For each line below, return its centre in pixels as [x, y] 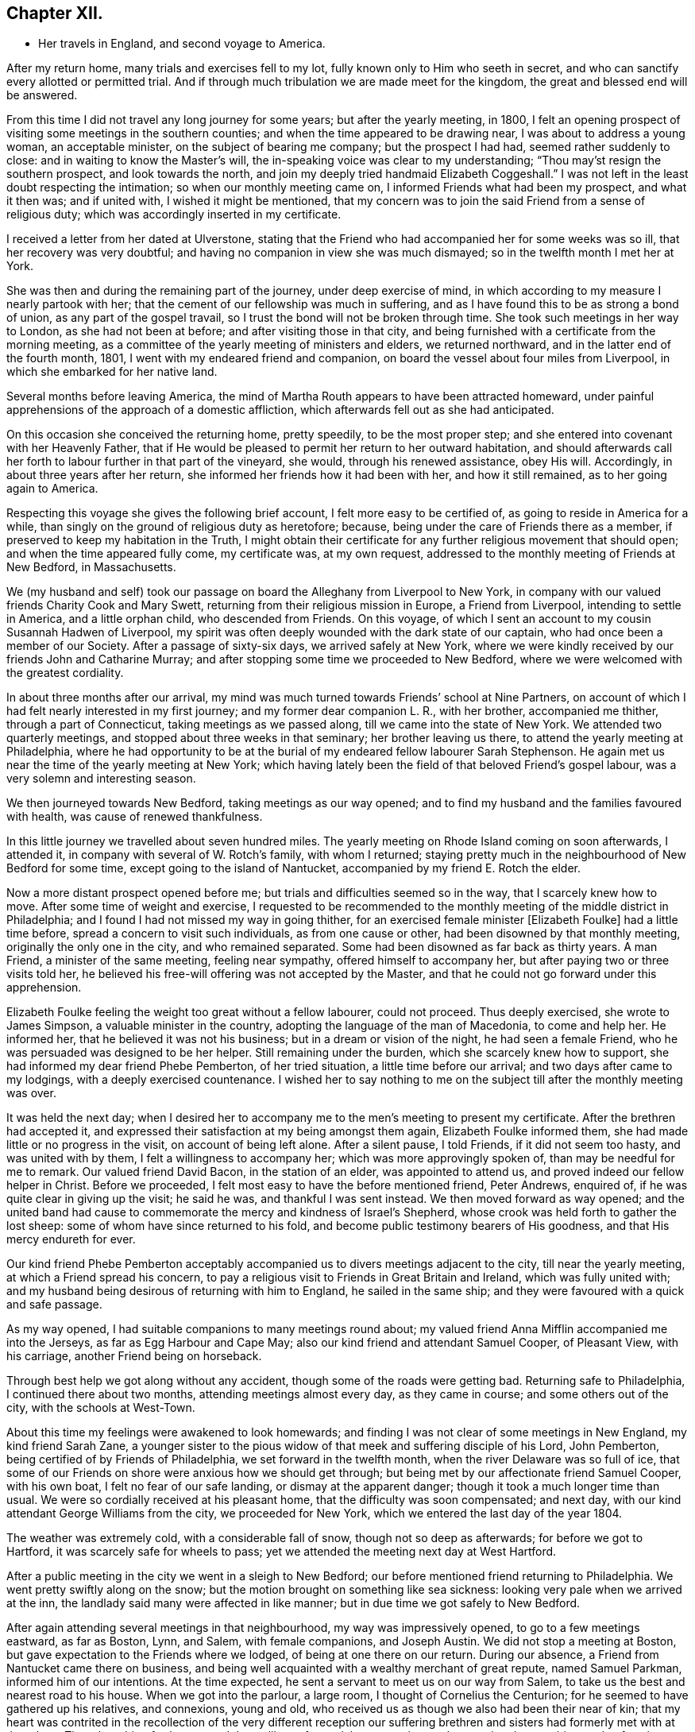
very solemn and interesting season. [101, 779]
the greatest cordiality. [65, 673]
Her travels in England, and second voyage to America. [182, 44]
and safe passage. [54, 1305]
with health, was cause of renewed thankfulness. [135, 817]
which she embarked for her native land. [112, 372]
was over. [31, 1093]
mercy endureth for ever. [71, 1239]
